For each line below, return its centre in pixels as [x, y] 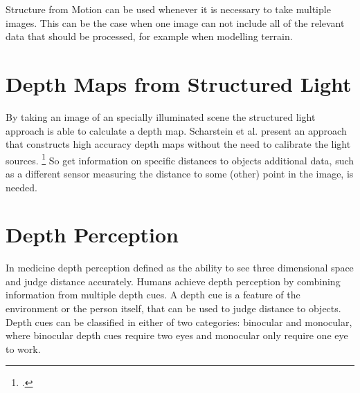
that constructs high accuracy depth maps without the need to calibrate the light [178, 144]
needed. [21, 187]
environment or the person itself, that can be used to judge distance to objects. [173, 308]
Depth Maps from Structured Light [179, 83]
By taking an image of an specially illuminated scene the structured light [161, 116]
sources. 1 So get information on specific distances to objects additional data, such [180, 159]
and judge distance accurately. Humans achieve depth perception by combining [173, 281]
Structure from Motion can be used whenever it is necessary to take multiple [168, 9]
